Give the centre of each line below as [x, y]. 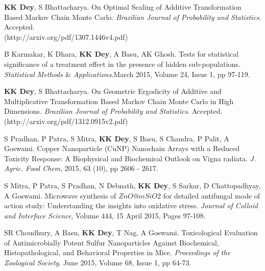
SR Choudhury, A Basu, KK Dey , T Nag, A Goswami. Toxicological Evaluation [131, 232]
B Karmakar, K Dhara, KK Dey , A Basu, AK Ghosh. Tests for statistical [122, 54]
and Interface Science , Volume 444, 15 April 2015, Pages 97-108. [105, 215]
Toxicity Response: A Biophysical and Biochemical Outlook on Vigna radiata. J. [130, 158]
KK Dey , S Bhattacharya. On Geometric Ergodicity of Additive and [113, 91]
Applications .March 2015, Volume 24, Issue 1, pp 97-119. [162, 74]
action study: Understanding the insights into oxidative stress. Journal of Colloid [131, 205]
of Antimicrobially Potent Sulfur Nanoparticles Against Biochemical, [112, 242]
